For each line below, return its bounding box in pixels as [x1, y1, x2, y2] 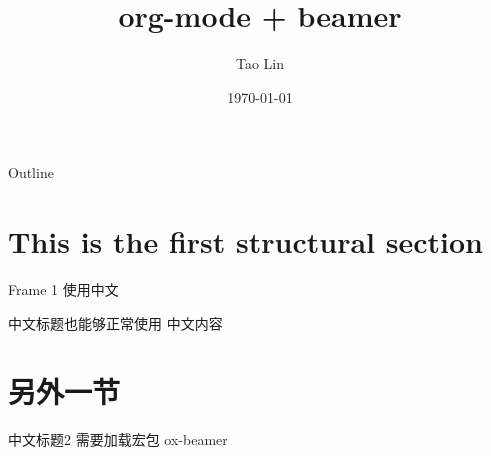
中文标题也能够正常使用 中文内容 [8, 312, 223, 333]
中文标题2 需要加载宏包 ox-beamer [8, 429, 228, 450]
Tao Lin [235, 53, 285, 74]
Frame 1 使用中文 [8, 279, 119, 300]
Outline [8, 162, 54, 183]
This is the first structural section [8, 221, 483, 262]
